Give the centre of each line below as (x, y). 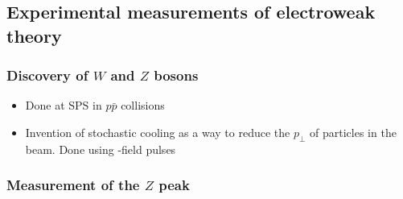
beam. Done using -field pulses (101, 149)
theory (34, 35)
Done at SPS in (64, 105)
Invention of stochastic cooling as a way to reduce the (158, 132)
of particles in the (353, 132)
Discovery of (47, 75)
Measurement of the (73, 185)
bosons (176, 75)
